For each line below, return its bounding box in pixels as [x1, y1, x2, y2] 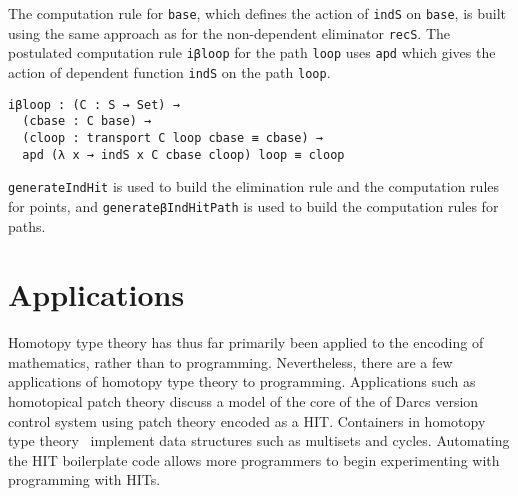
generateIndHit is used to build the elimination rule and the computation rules [8, 176, 500, 197]
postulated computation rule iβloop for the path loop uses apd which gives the [8, 42, 496, 63]
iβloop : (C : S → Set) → [8, 97, 180, 112]
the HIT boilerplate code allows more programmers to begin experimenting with [8, 449, 500, 470]
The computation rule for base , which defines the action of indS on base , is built [8, 3, 506, 23]
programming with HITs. [8, 469, 161, 490]
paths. [8, 215, 46, 236]
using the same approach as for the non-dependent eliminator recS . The [8, 22, 450, 43]
